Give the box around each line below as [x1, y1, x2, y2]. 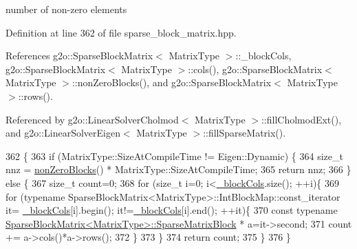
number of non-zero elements [6, 2, 127, 16]
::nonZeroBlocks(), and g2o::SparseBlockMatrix [72, 75, 272, 90]
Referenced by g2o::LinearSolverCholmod [6, 112, 179, 126]
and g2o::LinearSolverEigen [6, 126, 120, 140]
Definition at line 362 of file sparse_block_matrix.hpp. [6, 25, 237, 39]
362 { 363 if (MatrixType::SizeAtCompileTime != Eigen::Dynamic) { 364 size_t [6, 148, 343, 163]
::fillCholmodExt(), [261, 112, 342, 126]
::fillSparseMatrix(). [203, 126, 286, 140]
